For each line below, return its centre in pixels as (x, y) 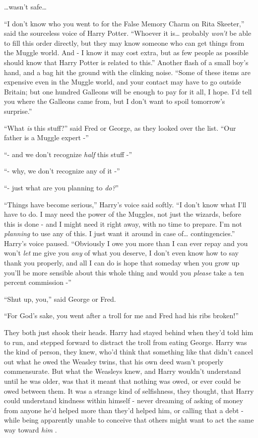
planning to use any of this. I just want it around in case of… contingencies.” (120, 233)
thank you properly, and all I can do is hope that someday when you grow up (122, 263)
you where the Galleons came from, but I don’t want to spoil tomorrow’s (115, 101)
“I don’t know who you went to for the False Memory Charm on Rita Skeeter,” (124, 23)
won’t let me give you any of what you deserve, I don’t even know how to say (121, 253)
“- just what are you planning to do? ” (62, 187)
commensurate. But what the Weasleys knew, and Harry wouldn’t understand (123, 371)
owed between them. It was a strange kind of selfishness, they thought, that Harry (129, 391)
